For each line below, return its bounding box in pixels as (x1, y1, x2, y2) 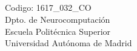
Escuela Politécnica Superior (5, 25, 111, 37)
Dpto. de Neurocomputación (5, 13, 110, 25)
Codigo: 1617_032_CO (5, 1, 92, 14)
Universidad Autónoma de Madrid (5, 37, 132, 49)
